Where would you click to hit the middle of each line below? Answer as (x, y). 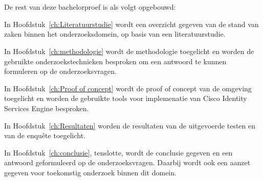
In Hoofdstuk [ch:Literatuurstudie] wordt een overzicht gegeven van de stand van (131, 24)
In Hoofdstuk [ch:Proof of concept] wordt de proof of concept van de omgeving (128, 88)
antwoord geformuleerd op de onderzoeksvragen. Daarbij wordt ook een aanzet (127, 162)
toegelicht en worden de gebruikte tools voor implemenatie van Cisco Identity (126, 98)
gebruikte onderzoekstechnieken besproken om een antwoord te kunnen (115, 61)
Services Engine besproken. (47, 108)
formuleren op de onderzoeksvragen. (60, 71)
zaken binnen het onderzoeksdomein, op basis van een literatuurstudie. (115, 34)
